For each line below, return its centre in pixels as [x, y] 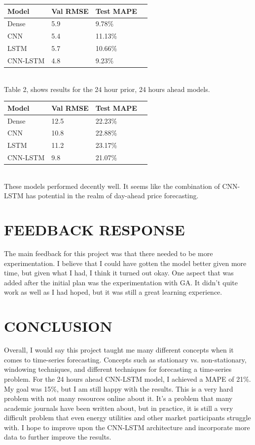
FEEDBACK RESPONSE [94, 230]
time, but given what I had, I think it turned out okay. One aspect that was [119, 273]
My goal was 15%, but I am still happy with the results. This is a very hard [119, 388]
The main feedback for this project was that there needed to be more [109, 253]
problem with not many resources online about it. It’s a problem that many [118, 398]
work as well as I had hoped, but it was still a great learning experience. [113, 292]
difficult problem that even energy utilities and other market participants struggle [127, 418]
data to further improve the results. [58, 437]
